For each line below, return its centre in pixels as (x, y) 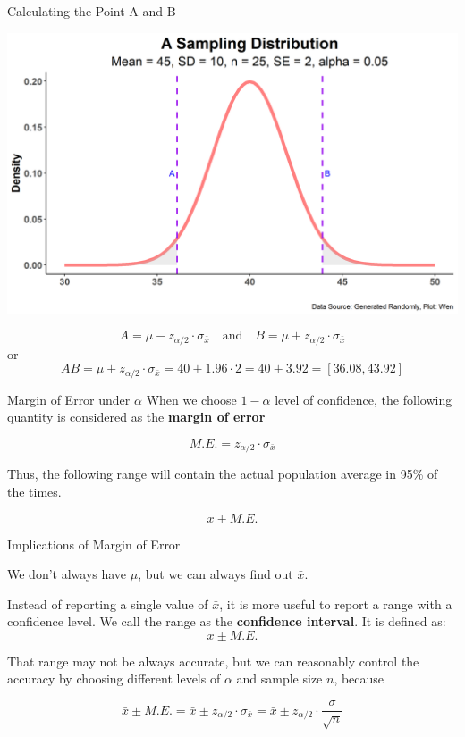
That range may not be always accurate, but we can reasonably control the (213, 661)
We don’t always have (67, 574)
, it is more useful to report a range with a (336, 603)
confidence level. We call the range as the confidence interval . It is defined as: (227, 621)
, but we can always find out (216, 574)
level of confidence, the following (364, 399)
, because (359, 678)
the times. (34, 491)
